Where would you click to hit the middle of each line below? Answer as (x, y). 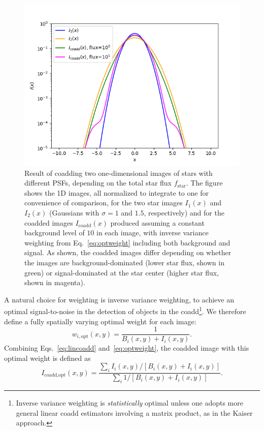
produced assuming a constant (157, 222)
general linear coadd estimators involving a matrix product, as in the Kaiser (134, 412)
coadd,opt (55, 375)
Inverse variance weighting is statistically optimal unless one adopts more (129, 403)
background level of (55, 233)
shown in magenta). (55, 282)
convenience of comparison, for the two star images (104, 203)
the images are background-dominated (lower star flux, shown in (124, 262)
